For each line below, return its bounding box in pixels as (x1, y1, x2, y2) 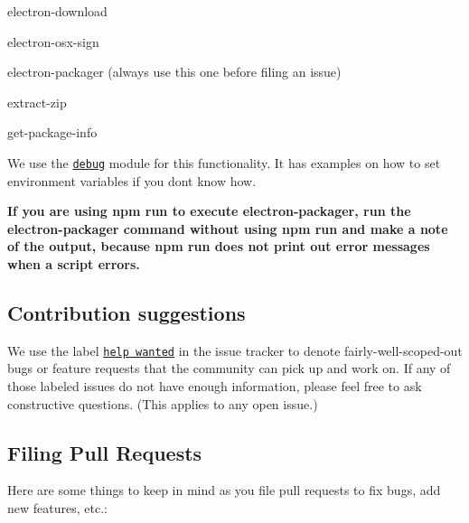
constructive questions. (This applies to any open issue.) (7, 394, 318, 413)
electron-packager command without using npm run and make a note (7, 219, 448, 238)
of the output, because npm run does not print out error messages (7, 237, 430, 256)
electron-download (7, 2, 108, 20)
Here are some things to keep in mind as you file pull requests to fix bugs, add (7, 481, 441, 500)
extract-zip (7, 92, 67, 111)
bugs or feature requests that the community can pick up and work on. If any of (7, 359, 451, 378)
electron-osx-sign (7, 32, 99, 51)
